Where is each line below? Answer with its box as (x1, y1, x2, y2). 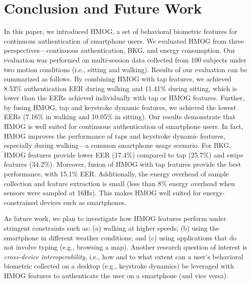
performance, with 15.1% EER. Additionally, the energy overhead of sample (4, 169, 229, 179)
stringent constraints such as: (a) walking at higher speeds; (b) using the (4, 223, 220, 233)
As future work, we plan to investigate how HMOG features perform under (4, 213, 226, 223)
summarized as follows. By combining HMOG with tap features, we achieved (4, 74, 232, 84)
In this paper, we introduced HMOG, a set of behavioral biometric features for (4, 26, 237, 36)
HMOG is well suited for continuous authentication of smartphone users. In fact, (4, 121, 243, 131)
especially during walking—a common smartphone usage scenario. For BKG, (4, 140, 231, 150)
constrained (4, 197, 38, 207)
